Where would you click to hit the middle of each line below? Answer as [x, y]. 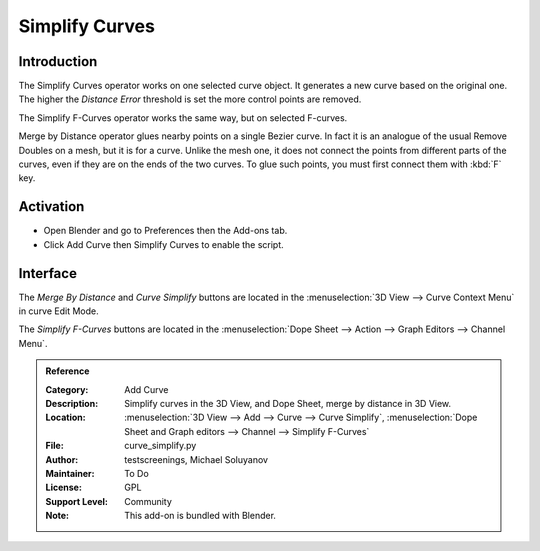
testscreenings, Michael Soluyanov [196, 459]
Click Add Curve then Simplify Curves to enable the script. [163, 244]
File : [54, 446]
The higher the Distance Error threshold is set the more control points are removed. [190, 99]
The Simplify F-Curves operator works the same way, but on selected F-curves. [183, 117]
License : [63, 487]
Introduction [58, 61]
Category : [67, 389]
